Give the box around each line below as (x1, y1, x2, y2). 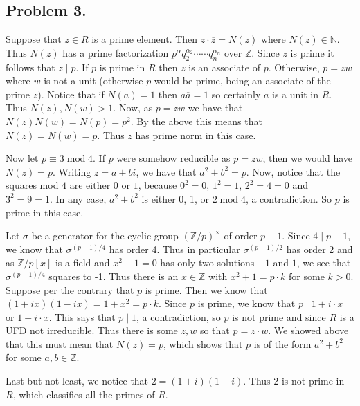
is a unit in (272, 86, 319, 101)
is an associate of (188, 59, 260, 74)
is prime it (290, 45, 334, 59)
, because (138, 178, 177, 192)
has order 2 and (286, 241, 353, 256)
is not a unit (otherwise (44, 73, 143, 88)
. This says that (48, 309, 116, 324)
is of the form (253, 336, 312, 351)
